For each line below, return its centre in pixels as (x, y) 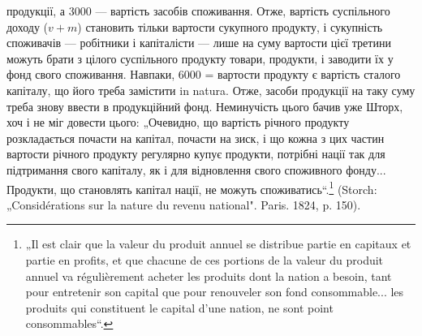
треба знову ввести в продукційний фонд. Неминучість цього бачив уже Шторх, (205, 106)
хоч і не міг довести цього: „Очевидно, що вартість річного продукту (178, 122)
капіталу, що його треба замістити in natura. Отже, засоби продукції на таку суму (211, 90)
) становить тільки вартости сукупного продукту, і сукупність (230, 26)
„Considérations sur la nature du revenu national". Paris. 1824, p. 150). (184, 204)
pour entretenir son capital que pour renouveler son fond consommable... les (215, 292)
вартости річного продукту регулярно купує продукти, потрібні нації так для (196, 154)
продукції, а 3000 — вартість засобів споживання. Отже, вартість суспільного (198, 11)
